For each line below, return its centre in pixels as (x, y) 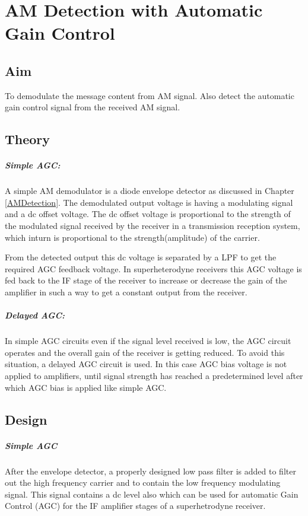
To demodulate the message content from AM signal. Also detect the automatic (150, 95)
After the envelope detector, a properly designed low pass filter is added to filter (150, 471)
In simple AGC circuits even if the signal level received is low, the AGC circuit (148, 341)
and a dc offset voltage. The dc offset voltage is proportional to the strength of (148, 214)
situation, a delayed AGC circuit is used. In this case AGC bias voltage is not (146, 364)
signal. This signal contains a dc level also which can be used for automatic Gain (152, 494)
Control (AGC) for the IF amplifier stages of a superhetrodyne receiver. (135, 506)
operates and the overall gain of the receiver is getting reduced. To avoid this (145, 352)
